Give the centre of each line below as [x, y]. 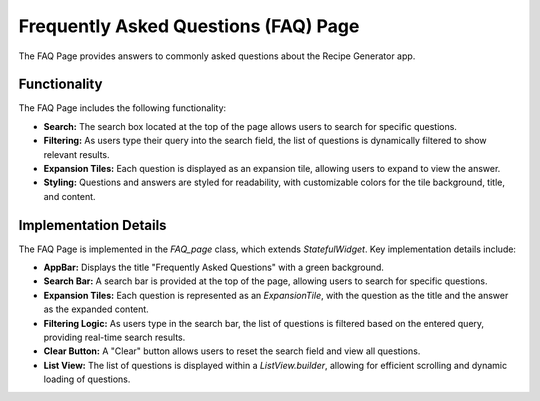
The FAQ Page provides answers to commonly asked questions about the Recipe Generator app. [217, 56]
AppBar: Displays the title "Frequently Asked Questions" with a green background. [214, 267]
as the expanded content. [96, 309]
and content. [69, 196]
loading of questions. [87, 379]
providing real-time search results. [114, 337]
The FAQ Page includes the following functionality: [122, 108]
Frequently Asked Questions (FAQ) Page [189, 26]
